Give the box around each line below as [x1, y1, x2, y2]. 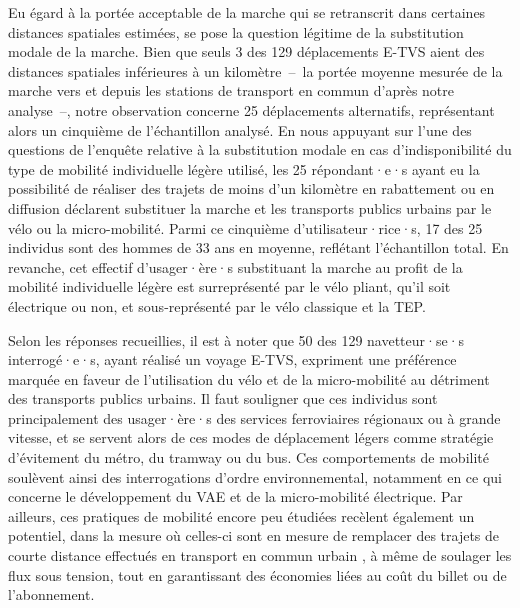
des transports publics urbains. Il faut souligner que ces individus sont [8, 388, 438, 409]
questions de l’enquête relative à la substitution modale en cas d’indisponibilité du [8, 139, 512, 160]
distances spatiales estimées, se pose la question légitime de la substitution [8, 21, 464, 42]
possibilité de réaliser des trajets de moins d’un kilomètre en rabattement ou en [8, 178, 495, 199]
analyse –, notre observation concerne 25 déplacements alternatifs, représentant [8, 99, 495, 120]
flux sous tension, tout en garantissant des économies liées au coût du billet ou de [8, 564, 507, 585]
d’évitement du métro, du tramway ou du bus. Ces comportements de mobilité [8, 447, 489, 468]
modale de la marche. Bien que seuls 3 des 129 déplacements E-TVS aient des [8, 41, 485, 62]
